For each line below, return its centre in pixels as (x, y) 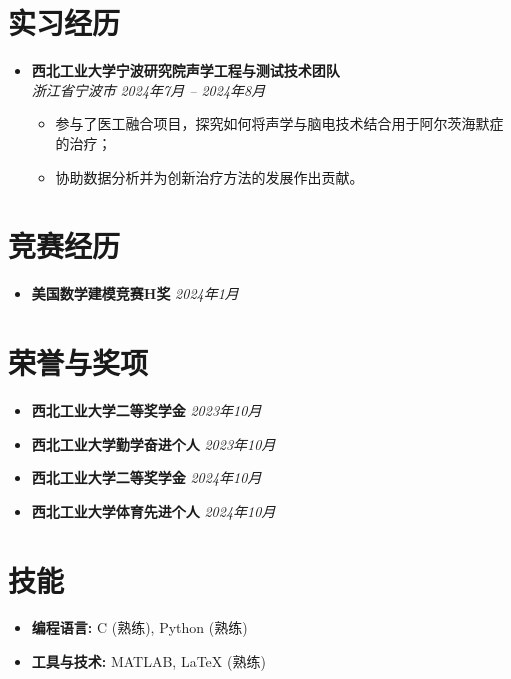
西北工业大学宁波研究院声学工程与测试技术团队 (185, 70)
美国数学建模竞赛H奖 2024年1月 (135, 293)
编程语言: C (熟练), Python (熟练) (139, 627)
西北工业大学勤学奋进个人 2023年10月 (153, 443)
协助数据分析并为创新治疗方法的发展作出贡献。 (209, 176)
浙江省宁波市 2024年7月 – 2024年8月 (148, 89)
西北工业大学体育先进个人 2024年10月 (153, 510)
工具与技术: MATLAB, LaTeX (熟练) (148, 661)
